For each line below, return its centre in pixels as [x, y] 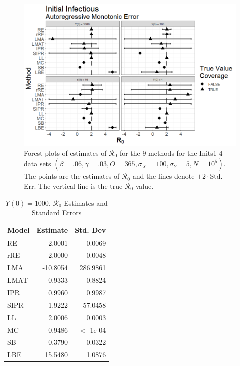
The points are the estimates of [72, 176]
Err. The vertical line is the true [73, 186]
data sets [38, 164]
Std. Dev [91, 230]
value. [145, 186]
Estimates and [86, 203]
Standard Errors [57, 213]
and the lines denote [164, 176]
